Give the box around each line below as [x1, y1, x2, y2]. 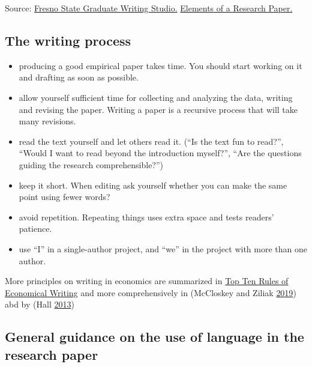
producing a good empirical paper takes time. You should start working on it [19, 59, 302, 71]
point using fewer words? [19, 190, 110, 203]
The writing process [5, 31, 131, 49]
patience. [19, 222, 52, 235]
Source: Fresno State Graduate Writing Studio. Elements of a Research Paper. [5, 2, 293, 14]
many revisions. [19, 115, 76, 127]
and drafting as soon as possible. [19, 71, 139, 83]
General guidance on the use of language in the [5, 327, 304, 346]
